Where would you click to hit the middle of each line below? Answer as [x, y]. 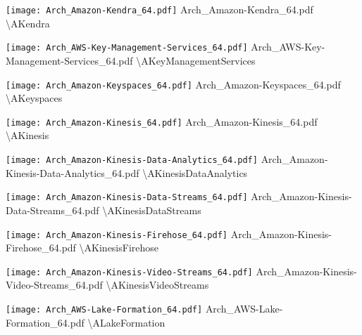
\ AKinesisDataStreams [152, 210]
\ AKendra [28, 23]
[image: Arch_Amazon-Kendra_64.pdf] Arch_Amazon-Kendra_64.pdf [160, 9]
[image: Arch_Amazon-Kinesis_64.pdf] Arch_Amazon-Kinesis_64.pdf [162, 121]
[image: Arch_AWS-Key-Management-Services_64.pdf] [127, 48]
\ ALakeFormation [126, 322]
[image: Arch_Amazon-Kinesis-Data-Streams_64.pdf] [127, 198]
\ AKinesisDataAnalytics [195, 172]
